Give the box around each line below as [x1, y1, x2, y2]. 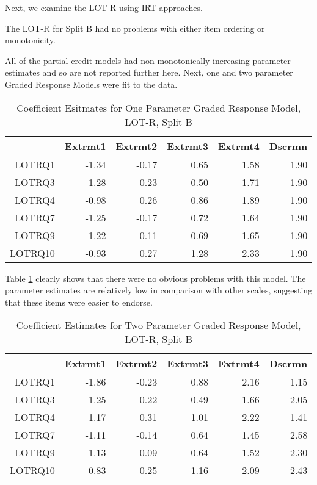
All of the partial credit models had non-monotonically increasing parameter [5, 54, 291, 66]
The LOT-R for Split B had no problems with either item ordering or [5, 21, 265, 34]
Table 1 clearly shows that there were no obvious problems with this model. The [5, 271, 306, 284]
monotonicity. [5, 34, 56, 46]
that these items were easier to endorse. [5, 295, 153, 308]
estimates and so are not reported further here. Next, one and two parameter [5, 66, 293, 79]
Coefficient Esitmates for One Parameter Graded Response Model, [16, 100, 301, 115]
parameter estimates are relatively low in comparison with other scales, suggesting [5, 284, 313, 296]
